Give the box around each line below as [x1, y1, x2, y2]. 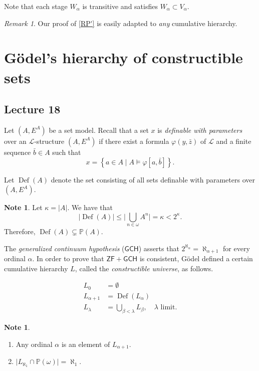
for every [223, 243, 250, 253]
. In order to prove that [32, 253, 104, 264]
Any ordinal [16, 338, 53, 349]
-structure [34, 135, 65, 146]
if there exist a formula [99, 135, 169, 146]
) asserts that [138, 243, 179, 253]
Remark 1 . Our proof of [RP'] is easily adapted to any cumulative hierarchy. [4, 18, 237, 28]
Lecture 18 [4, 101, 61, 117]
